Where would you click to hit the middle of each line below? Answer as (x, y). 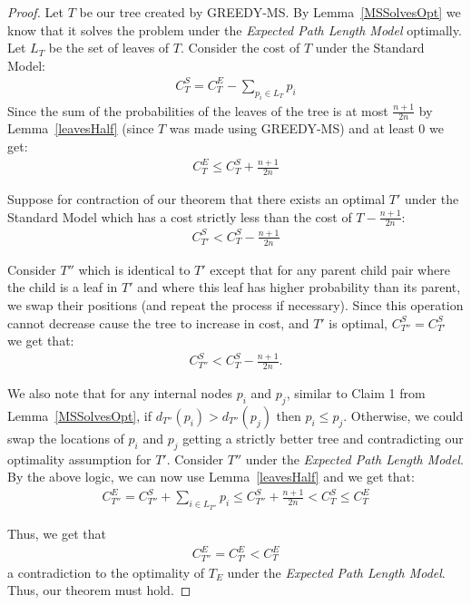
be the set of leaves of (109, 48)
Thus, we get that (57, 533)
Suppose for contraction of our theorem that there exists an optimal (196, 199)
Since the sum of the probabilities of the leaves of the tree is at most (198, 110)
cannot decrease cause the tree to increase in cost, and (158, 322)
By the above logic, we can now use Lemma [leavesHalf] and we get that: (211, 477)
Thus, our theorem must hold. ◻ (99, 590)
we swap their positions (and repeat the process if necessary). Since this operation (235, 305)
